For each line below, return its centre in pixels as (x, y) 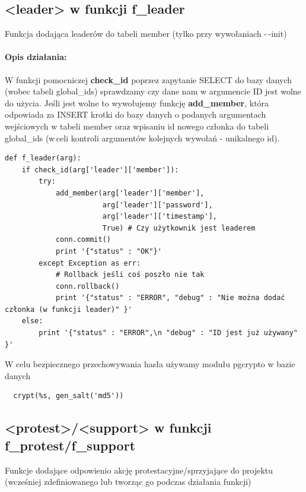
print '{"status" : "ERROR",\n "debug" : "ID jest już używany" (168, 333)
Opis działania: (36, 57)
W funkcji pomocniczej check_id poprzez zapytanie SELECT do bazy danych (149, 79)
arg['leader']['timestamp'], (160, 217)
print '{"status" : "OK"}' (109, 251)
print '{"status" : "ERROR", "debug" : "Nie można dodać (170, 298)
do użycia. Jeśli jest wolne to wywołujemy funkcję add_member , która (137, 102)
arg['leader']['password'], (157, 205)
